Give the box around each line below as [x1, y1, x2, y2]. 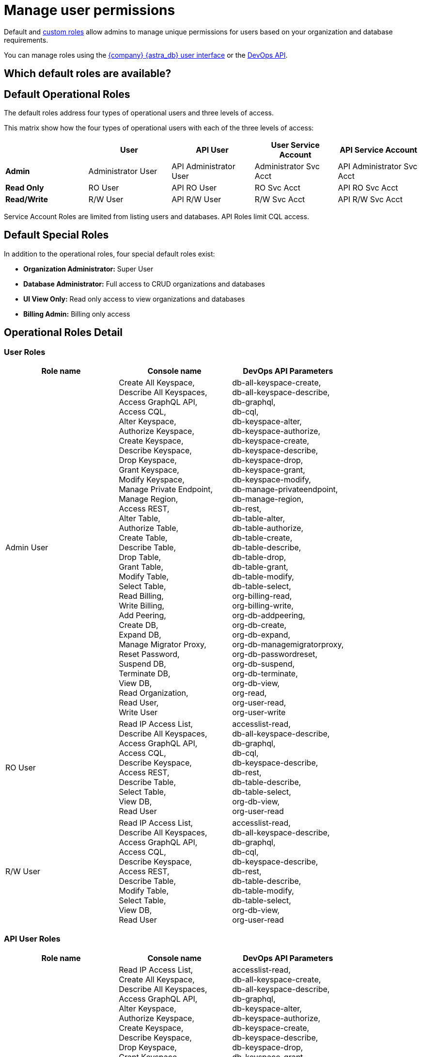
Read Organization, [119, 688, 188, 698]
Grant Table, [119, 562, 164, 572]
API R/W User [172, 194, 221, 205]
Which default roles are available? [4, 67, 172, 80]
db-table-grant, [232, 562, 288, 572]
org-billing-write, [232, 601, 294, 611]
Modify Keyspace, [119, 475, 185, 485]
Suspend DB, [119, 659, 166, 669]
